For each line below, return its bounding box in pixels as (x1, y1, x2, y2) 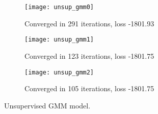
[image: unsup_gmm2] (24, 68, 94, 76)
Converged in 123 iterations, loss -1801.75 (24, 50, 154, 61)
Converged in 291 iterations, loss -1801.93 (24, 18, 154, 28)
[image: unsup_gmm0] (24, 4, 94, 11)
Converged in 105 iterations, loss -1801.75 (24, 83, 154, 94)
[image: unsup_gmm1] (24, 36, 94, 44)
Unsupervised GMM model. (4, 100, 91, 110)
